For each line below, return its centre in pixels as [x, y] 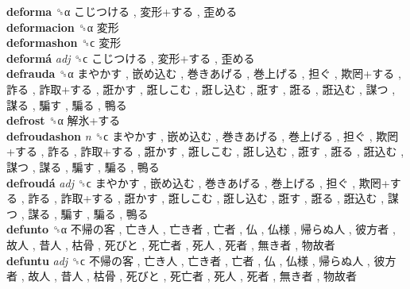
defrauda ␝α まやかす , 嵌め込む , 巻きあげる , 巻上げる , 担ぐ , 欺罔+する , [204, 73]
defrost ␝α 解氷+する [64, 120]
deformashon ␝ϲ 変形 [64, 42]
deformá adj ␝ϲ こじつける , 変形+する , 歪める [131, 58]
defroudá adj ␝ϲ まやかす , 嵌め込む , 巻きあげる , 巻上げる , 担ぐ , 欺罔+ [198, 182]
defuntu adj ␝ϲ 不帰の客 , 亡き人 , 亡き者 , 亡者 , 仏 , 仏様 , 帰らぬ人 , [188, 260]
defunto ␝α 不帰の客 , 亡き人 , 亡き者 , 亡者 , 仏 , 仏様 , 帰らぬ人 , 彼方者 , [201, 229]
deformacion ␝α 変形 [63, 27]
